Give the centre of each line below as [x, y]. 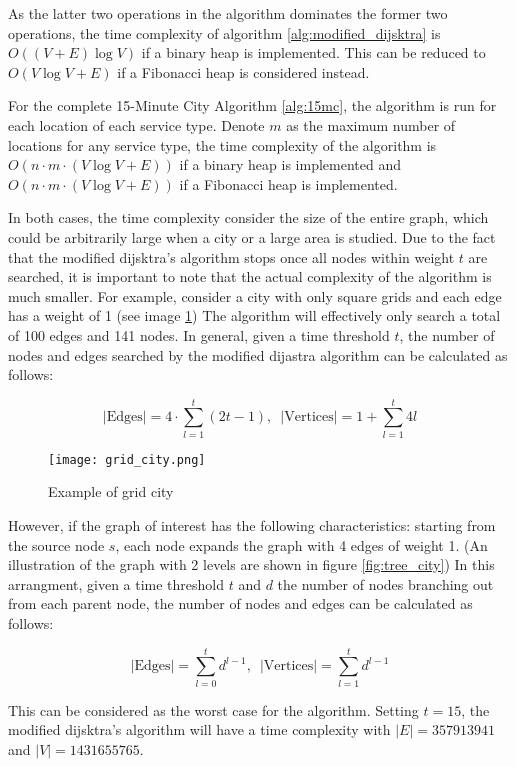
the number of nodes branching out [385, 583]
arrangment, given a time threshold [116, 583]
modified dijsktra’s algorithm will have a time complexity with [199, 729]
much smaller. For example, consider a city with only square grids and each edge [255, 295]
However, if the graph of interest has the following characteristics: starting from [252, 525]
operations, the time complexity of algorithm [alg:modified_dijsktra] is [224, 32]
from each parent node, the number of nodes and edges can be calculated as [240, 603]
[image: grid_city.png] [127, 459]
